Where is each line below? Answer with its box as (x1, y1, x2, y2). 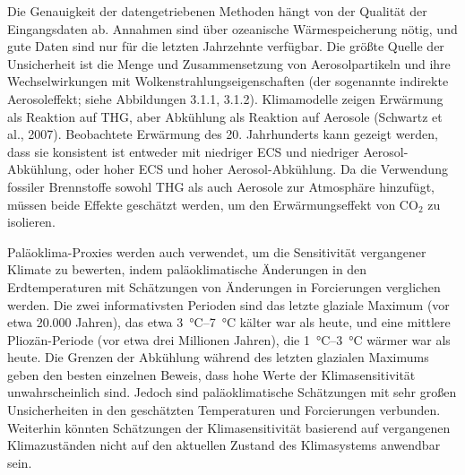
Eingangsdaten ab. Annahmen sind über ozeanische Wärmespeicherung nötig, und (7, 19, 458, 38)
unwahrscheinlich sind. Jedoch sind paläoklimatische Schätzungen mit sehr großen (7, 383, 457, 402)
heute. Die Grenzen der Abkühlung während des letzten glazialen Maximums (7, 348, 429, 367)
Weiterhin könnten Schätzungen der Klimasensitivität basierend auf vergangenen (7, 418, 451, 436)
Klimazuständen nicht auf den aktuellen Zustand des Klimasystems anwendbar (7, 436, 441, 454)
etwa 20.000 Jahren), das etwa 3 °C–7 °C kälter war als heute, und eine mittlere (7, 313, 451, 332)
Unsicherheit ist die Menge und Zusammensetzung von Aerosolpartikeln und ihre (7, 54, 451, 73)
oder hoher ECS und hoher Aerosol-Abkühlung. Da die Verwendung (75, 160, 448, 178)
